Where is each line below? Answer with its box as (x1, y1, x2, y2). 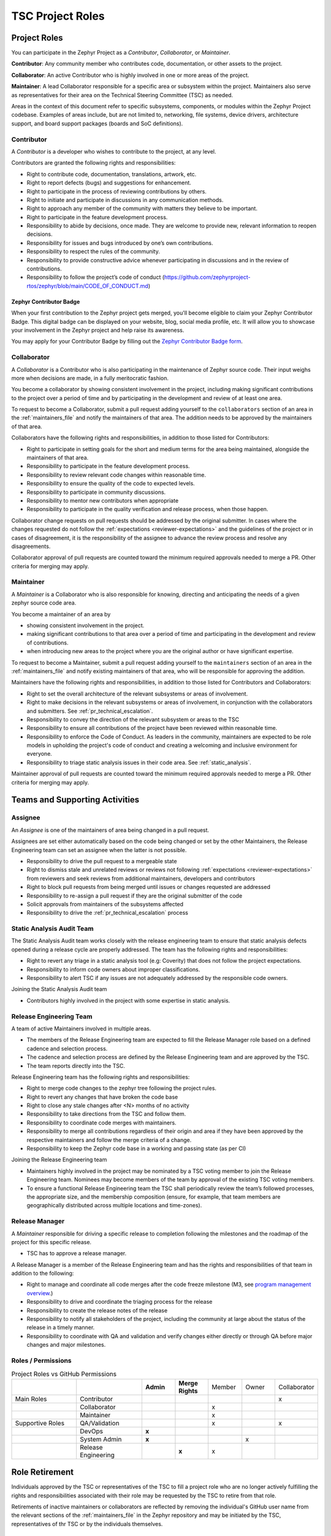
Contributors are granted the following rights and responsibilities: (11, 159, 176, 167)
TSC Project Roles (11, 9, 105, 23)
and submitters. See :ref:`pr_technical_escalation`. (26, 707, 153, 715)
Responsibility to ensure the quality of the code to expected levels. (26, 480, 196, 487)
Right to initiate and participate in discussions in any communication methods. (26, 196, 224, 203)
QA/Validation (80, 1419, 120, 1427)
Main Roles (15, 1395, 47, 1403)
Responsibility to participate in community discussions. (26, 488, 166, 496)
